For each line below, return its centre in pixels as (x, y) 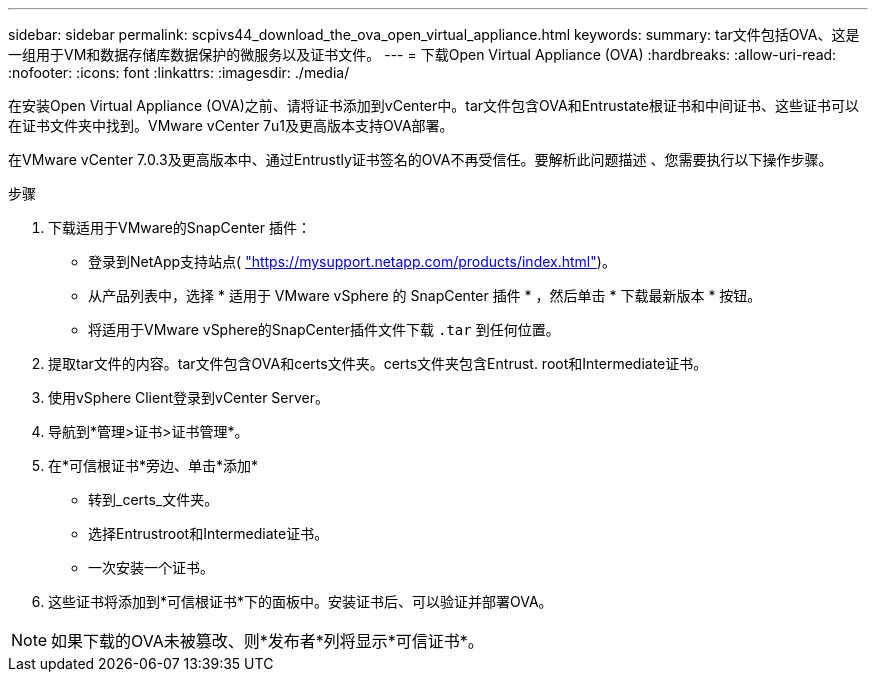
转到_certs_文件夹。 (153, 499)
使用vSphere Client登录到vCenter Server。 (189, 397)
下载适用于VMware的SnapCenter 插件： (179, 227)
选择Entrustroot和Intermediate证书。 (208, 533)
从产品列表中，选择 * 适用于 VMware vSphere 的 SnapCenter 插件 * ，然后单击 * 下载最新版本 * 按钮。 (425, 295)
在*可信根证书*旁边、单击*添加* (153, 465)
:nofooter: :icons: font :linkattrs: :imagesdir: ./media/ (179, 72)
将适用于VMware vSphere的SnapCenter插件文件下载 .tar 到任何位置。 (324, 329)
